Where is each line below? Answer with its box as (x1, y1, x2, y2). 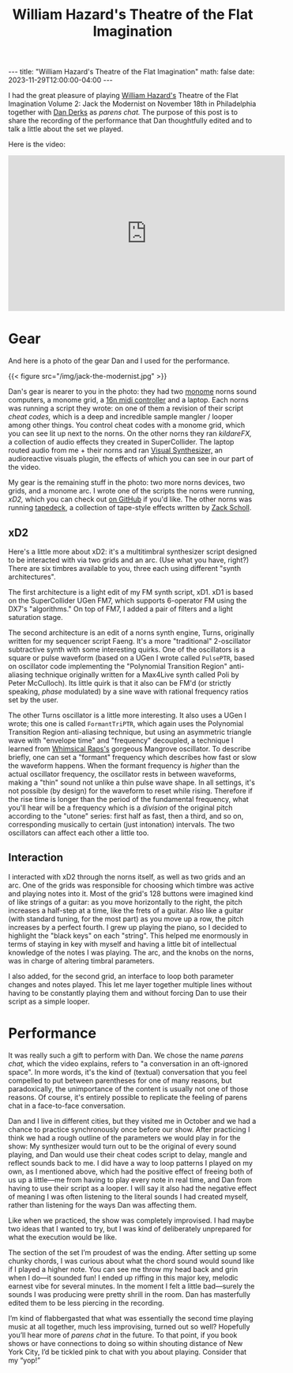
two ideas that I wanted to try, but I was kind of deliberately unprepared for (8, 1224, 252, 1233)
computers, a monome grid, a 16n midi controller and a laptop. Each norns (8, 395, 249, 405)
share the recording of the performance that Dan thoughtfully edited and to (8, 116, 253, 126)
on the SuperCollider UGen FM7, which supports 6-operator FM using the (8, 596, 247, 605)
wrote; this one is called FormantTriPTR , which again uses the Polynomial (8, 718, 244, 728)
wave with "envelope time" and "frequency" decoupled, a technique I (8, 736, 234, 745)
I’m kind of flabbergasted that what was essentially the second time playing (8, 1313, 254, 1322)
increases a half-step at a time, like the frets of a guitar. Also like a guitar (8, 906, 243, 915)
